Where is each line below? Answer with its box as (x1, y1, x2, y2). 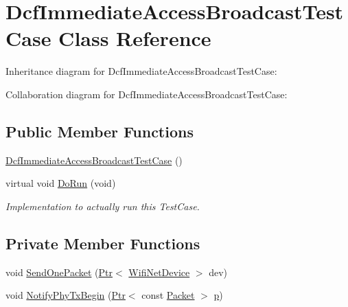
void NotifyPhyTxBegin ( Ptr (5, 288, 126, 302)
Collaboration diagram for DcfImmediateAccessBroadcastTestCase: (5, 87, 288, 101)
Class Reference (58, 24, 211, 52)
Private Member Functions (5, 232, 200, 253)
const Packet (141, 288, 195, 302)
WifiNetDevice (128, 264, 190, 279)
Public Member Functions (5, 120, 194, 141)
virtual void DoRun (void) (5, 176, 116, 190)
